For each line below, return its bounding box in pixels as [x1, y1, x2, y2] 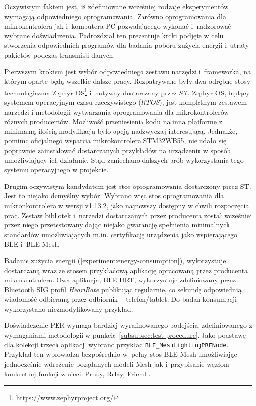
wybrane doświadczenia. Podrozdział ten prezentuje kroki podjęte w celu [4, 30, 224, 40]
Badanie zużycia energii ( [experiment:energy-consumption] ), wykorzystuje [4, 255, 226, 265]
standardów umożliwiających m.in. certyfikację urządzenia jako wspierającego [4, 229, 237, 239]
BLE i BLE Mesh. [4, 239, 60, 249]
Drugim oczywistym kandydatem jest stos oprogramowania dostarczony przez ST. [4, 181, 251, 191]
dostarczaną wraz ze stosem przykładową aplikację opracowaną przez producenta [4, 265, 248, 275]
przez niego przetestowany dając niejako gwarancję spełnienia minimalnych [4, 219, 230, 230]
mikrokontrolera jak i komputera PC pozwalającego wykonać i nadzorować [4, 21, 231, 31]
